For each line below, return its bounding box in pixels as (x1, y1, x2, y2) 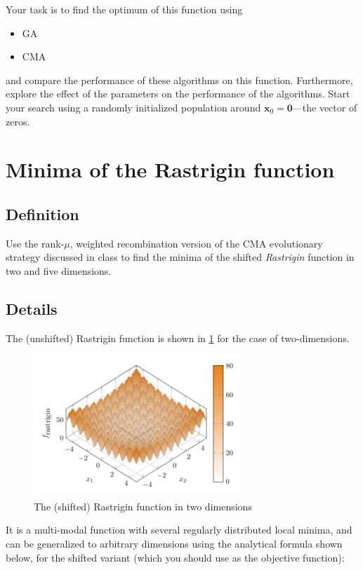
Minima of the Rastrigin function (6, 155, 335, 184)
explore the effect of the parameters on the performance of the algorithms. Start (6, 86, 350, 101)
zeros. (6, 114, 30, 128)
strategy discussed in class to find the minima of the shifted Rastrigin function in (6, 250, 355, 264)
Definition (6, 203, 79, 224)
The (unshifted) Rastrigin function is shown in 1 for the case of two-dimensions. (6, 330, 350, 345)
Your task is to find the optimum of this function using (6, 2, 243, 16)
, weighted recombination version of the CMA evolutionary (70, 236, 323, 250)
